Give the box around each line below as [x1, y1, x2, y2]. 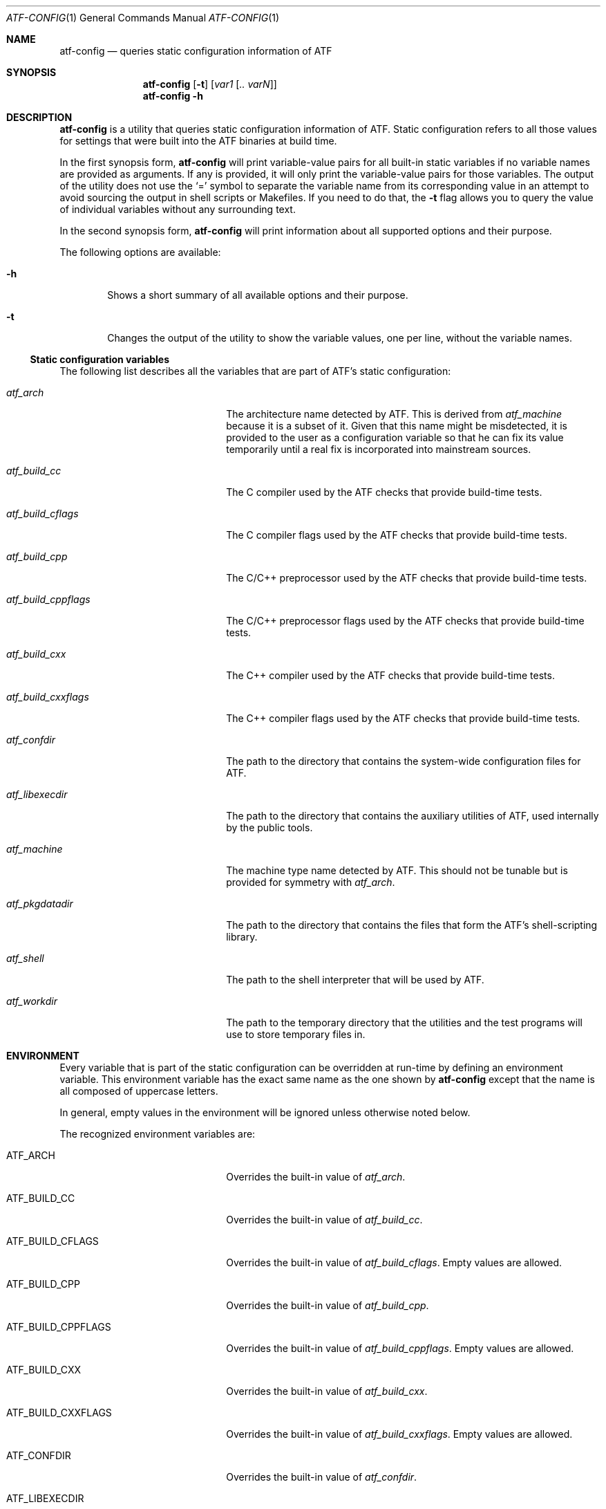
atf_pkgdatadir [6, 898, 73, 909]
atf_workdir [6, 995, 57, 1007]
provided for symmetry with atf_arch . [226, 876, 395, 888]
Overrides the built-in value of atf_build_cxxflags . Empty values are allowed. [226, 1428, 573, 1440]
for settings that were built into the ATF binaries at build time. [59, 135, 337, 147]
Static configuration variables [30, 353, 169, 365]
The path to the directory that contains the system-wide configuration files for [226, 755, 581, 767]
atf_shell [6, 952, 44, 964]
